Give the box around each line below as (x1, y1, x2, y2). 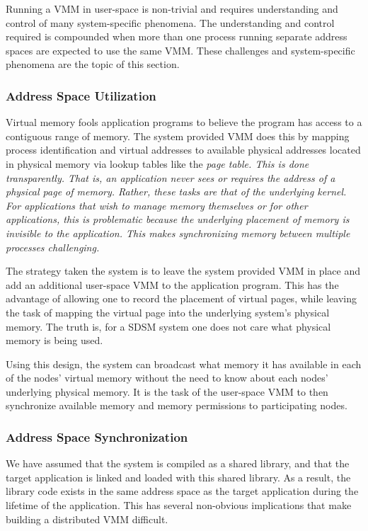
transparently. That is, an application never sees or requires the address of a (6, 170, 335, 185)
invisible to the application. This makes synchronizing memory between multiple (6, 225, 350, 240)
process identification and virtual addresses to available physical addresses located (6, 142, 361, 157)
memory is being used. (6, 333, 103, 348)
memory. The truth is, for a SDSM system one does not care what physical (6, 319, 331, 333)
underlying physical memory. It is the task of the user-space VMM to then (6, 384, 328, 399)
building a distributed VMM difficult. (6, 511, 168, 526)
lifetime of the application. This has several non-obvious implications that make (6, 498, 352, 513)
